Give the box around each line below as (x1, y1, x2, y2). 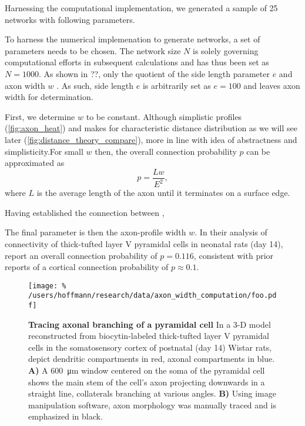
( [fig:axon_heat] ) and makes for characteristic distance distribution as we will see (5, 122, 298, 134)
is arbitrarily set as (142, 79, 211, 91)
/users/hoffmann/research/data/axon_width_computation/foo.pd (28, 291, 277, 300)
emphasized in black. (28, 410, 103, 422)
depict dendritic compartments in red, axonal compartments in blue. (28, 352, 275, 365)
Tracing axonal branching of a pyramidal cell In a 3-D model (28, 318, 271, 330)
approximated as (5, 157, 65, 169)
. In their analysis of (195, 226, 267, 238)
